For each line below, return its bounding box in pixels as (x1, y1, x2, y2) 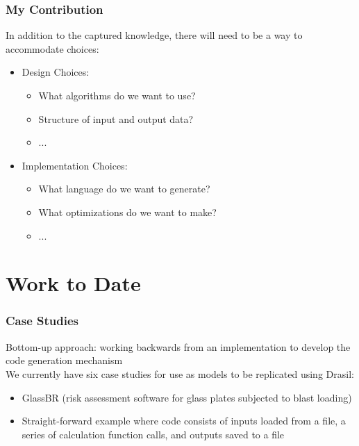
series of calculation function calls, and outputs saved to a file (22, 427, 285, 441)
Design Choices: (22, 65, 90, 79)
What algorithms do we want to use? (38, 88, 196, 102)
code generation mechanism (6, 353, 123, 367)
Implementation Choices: (22, 158, 128, 172)
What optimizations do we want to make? (38, 204, 217, 219)
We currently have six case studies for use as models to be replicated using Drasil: (6, 366, 354, 381)
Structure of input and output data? (38, 111, 194, 126)
